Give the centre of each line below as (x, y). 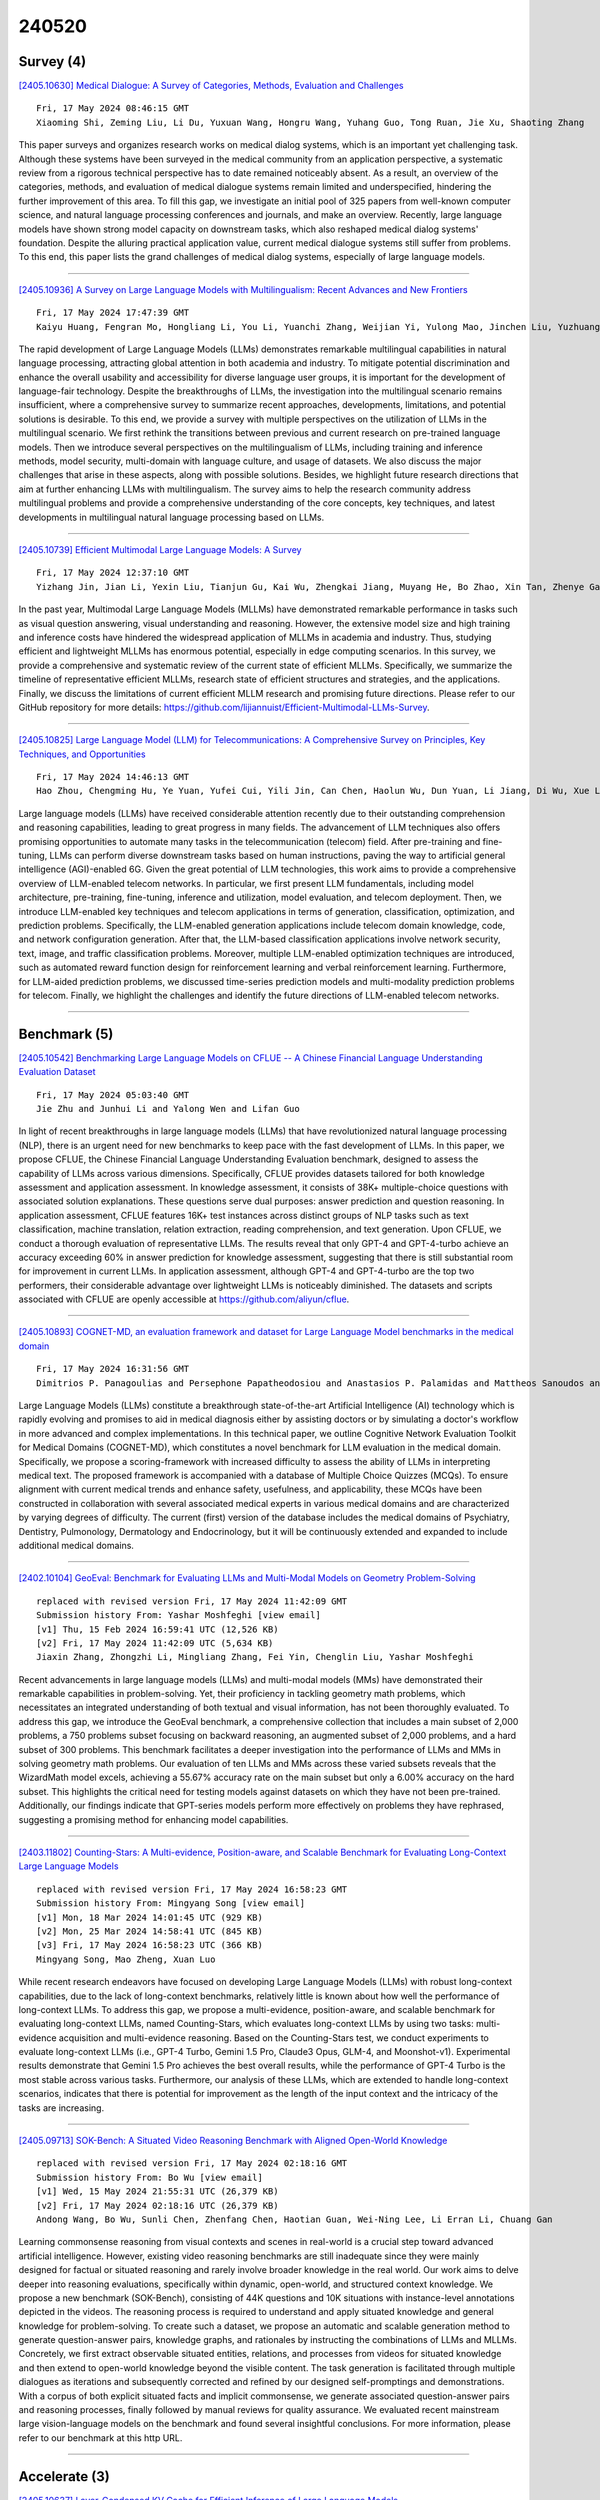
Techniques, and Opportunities (82, 754)
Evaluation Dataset (57, 1072)
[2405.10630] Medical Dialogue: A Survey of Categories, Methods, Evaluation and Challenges (211, 86)
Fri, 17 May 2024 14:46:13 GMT (113, 777)
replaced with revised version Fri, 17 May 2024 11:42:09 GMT (192, 1601)
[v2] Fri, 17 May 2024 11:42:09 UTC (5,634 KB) (155, 1643)
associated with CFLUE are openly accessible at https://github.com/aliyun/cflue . (184, 1299)
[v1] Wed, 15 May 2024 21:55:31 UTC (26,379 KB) (157, 2191)
